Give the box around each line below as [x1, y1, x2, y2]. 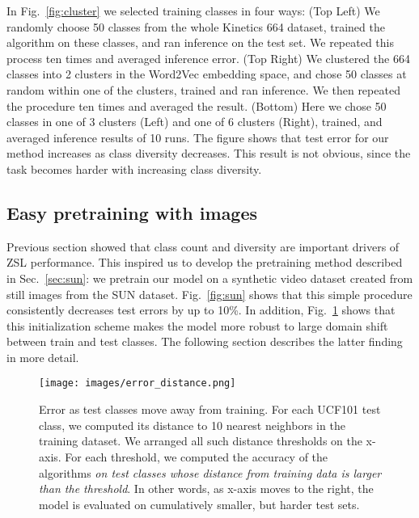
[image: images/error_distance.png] [39, 377, 236, 390]
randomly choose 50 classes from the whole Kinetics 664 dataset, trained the [6, 18, 385, 35]
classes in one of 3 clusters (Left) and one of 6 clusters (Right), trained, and [6, 113, 383, 130]
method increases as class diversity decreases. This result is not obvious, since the [6, 145, 411, 162]
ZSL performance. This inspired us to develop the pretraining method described [6, 254, 403, 271]
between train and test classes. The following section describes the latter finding [6, 333, 403, 350]
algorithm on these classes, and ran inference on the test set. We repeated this [6, 34, 394, 51]
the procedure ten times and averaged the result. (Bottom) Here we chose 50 [6, 97, 387, 114]
